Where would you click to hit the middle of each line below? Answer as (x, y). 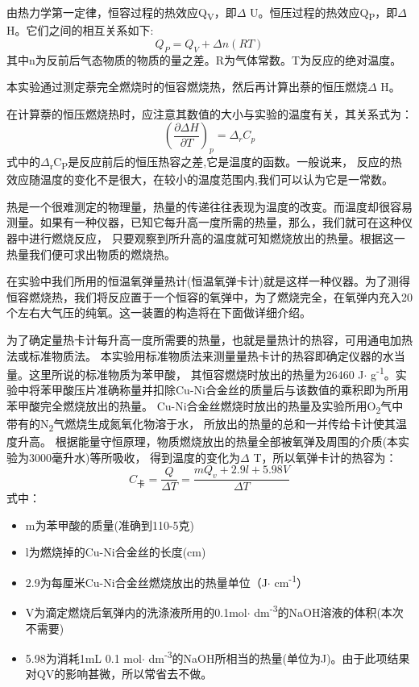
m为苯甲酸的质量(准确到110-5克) (110, 525)
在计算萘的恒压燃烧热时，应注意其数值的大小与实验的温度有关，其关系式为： (209, 113)
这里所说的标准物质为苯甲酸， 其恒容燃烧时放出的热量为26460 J (196, 374)
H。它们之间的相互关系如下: (80, 30)
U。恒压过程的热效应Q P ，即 (324, 13)
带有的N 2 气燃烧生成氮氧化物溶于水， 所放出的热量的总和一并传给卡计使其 (201, 425)
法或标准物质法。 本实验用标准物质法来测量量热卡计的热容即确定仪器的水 (200, 355)
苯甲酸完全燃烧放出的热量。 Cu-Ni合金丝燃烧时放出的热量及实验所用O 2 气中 (205, 407)
